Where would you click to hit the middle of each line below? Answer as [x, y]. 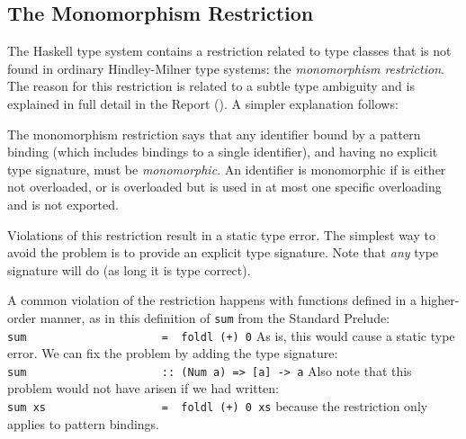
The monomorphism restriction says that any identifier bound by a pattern [214, 134]
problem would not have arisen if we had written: [143, 388]
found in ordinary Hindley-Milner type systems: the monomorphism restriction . [226, 68]
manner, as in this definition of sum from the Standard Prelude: [215, 317]
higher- [440, 300]
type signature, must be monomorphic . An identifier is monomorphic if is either [227, 169]
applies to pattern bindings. [84, 423]
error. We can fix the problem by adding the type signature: [173, 353]
